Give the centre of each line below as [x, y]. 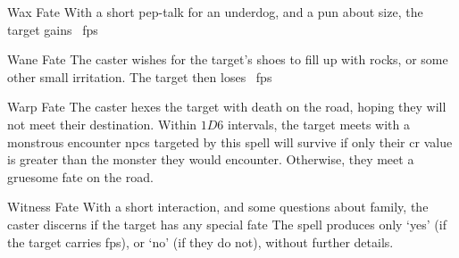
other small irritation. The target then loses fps [140, 76]
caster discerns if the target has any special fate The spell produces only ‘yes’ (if [227, 224]
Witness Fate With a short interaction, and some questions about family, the [218, 207]
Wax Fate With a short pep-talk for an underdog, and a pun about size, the [215, 12]
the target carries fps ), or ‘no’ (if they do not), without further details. [200, 241]
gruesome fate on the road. [80, 176]
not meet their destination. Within [102, 124]
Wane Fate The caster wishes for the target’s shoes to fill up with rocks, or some [228, 59]
